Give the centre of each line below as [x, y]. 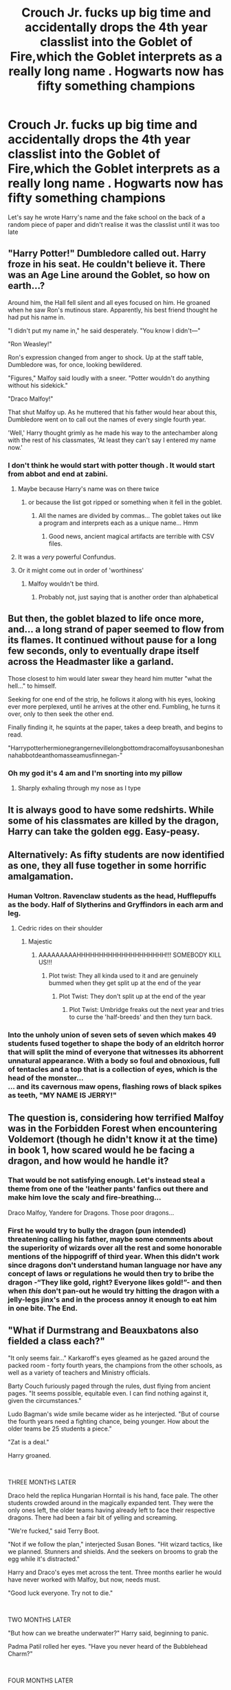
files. [55, 544]
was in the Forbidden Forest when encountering [112, 1128]
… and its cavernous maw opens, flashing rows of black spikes [115, 1086]
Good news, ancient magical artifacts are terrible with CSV [132, 537]
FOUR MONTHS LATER [41, 1680]
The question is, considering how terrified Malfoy [116, 1118]
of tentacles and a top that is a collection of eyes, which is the [113, 1069]
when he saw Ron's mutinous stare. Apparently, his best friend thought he [113, 310]
